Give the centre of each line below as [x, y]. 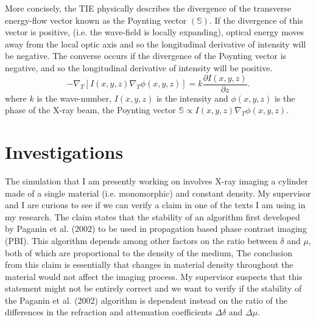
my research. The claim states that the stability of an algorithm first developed [153, 216]
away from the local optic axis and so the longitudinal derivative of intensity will [156, 44]
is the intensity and [192, 98]
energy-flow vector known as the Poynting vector [96, 20]
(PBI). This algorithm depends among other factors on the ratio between [141, 240]
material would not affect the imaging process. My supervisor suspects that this [154, 276]
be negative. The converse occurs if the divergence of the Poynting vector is [146, 56]
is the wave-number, [74, 98]
